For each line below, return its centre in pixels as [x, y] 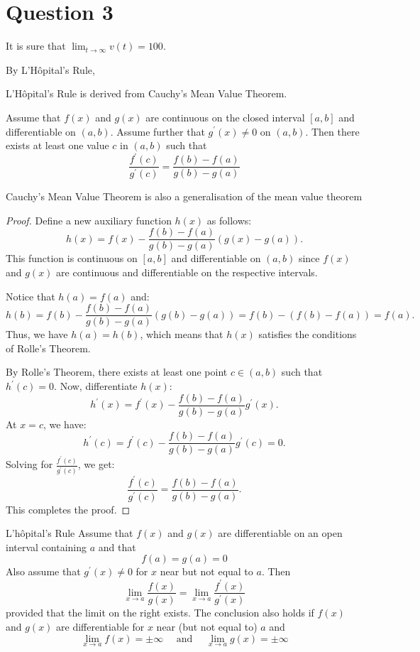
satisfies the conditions [308, 334]
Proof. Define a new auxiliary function [89, 220]
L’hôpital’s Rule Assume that [70, 533]
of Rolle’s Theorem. [48, 348]
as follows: [229, 220]
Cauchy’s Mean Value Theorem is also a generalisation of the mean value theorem [184, 196]
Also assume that [43, 571]
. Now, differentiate [96, 386]
